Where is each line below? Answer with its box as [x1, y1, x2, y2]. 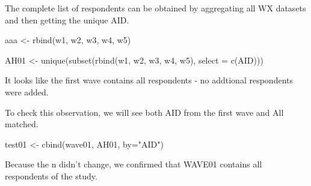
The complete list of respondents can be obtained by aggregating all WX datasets [5, 2, 306, 14]
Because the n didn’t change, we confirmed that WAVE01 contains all [5, 158, 262, 170]
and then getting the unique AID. [5, 13, 129, 26]
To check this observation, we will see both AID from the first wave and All [5, 106, 284, 118]
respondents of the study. [5, 169, 97, 182]
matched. [5, 118, 38, 130]
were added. [5, 85, 49, 98]
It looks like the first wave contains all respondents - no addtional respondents [5, 74, 293, 86]
